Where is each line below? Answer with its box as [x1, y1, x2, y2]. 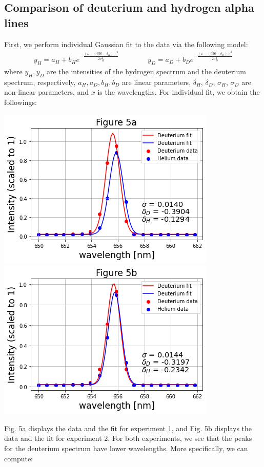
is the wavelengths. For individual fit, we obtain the [97, 87, 260, 97]
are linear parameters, [122, 76, 191, 87]
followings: [4, 97, 37, 108]
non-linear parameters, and [4, 87, 89, 97]
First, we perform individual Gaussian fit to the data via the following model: [4, 38, 248, 49]
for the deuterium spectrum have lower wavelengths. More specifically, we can [4, 442, 248, 453]
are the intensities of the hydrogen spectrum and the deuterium [46, 66, 246, 77]
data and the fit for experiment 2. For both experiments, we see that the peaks [4, 433, 252, 443]
